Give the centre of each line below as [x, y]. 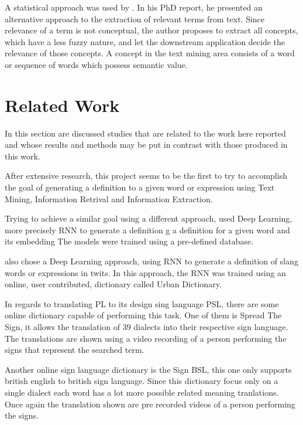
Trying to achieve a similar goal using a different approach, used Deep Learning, [149, 218]
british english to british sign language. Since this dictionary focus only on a [142, 381]
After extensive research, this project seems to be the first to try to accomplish [146, 176]
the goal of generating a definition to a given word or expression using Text [140, 187]
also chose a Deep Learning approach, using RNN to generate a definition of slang [151, 261]
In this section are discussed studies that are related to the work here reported [145, 133]
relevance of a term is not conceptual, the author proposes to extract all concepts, [151, 30]
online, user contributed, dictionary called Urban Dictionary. [113, 284]
